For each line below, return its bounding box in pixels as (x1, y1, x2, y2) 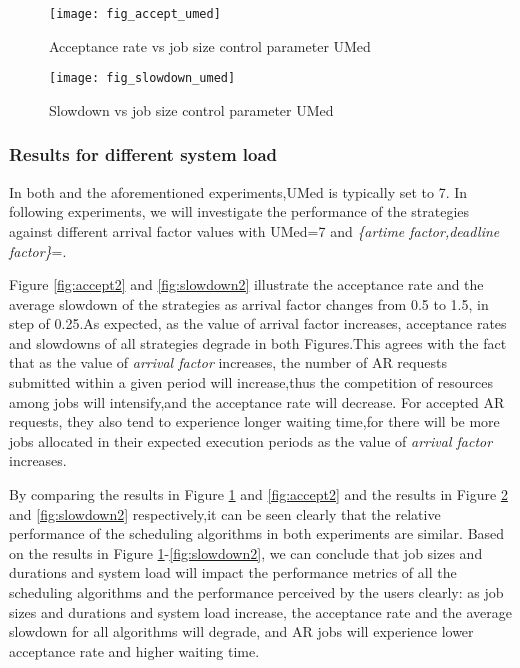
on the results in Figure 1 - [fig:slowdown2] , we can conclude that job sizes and (9, 542, 483, 563)
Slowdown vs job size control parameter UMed (49, 99, 334, 120)
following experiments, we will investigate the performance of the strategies (9, 201, 470, 222)
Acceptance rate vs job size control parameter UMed (49, 35, 371, 56)
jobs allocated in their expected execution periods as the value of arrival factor (9, 430, 493, 451)
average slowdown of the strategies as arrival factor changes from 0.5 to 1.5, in (9, 293, 489, 314)
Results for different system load (9, 142, 278, 167)
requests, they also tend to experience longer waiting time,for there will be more (9, 411, 500, 432)
